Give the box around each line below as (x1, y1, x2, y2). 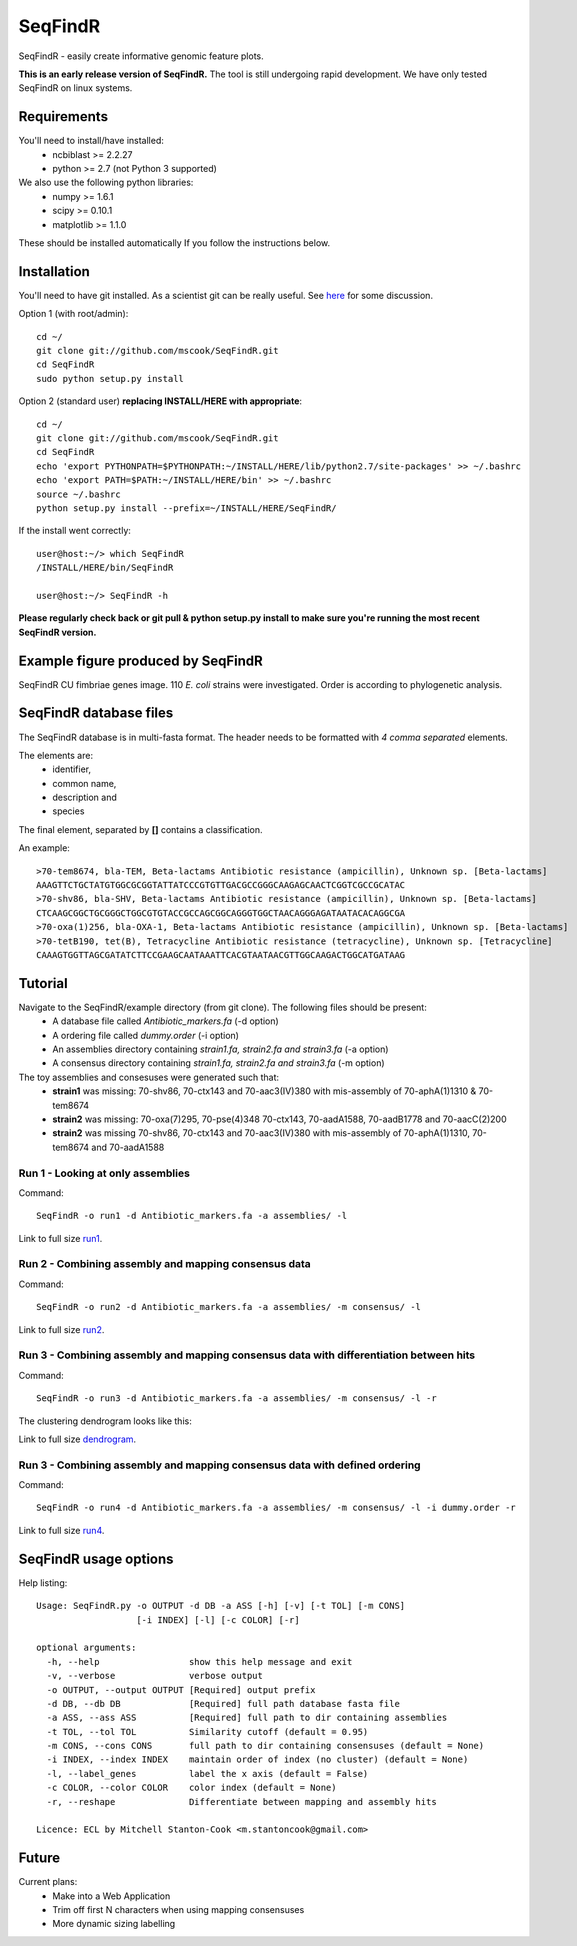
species (52, 805, 85, 817)
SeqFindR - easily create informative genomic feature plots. (18, 50, 264, 62)
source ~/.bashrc (36, 488, 121, 500)
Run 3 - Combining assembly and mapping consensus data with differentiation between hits (18, 1348, 476, 1362)
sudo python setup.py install (36, 373, 185, 384)
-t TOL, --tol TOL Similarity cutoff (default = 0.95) (46, 1726, 369, 1737)
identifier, (52, 763, 92, 775)
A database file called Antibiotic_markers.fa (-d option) (52, 1015, 279, 1027)
